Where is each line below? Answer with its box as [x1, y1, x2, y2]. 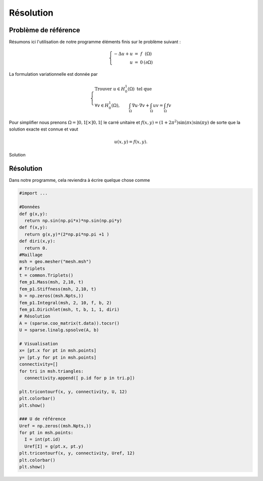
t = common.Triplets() [19, 273, 74, 278]
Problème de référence [9, 26, 80, 34]
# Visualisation [19, 341, 58, 347]
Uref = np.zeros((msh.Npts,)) [19, 423, 92, 429]
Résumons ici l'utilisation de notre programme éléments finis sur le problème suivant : [9, 39, 181, 45]
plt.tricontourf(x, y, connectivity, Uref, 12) [19, 450, 135, 456]
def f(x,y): [19, 225, 48, 230]
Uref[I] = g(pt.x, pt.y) [24, 443, 84, 449]
